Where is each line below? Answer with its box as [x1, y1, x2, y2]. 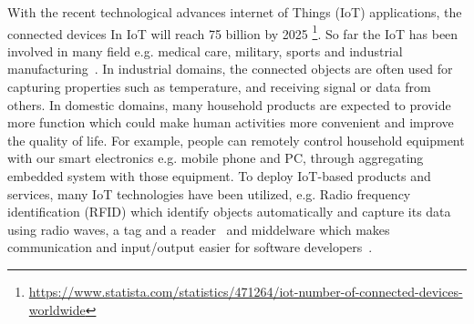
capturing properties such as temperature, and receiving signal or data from [7, 77, 431, 96]
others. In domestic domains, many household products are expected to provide [7, 95, 451, 114]
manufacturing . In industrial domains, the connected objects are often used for [7, 59, 453, 78]
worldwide [28, 299, 86, 319]
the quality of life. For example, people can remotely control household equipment [7, 130, 465, 149]
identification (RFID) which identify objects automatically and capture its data [7, 202, 451, 221]
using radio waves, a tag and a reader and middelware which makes [7, 219, 390, 238]
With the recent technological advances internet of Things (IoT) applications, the [7, 3, 462, 21]
